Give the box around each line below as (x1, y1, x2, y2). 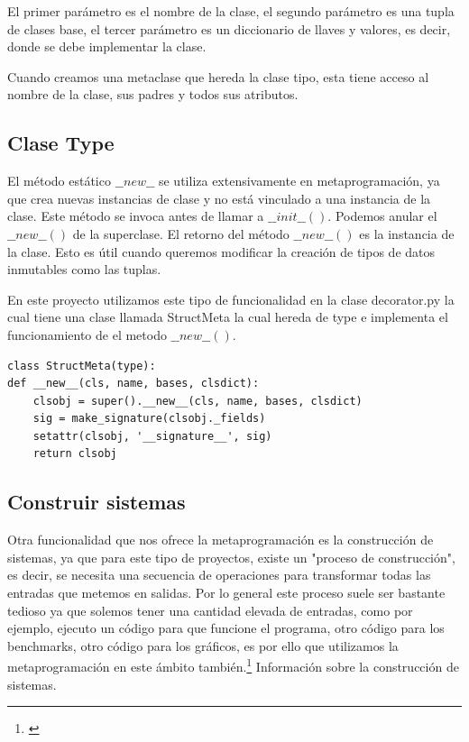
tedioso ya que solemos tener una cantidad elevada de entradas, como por (7, 600, 413, 619)
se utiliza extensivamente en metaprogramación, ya (158, 171, 440, 190)
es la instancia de (359, 224, 455, 243)
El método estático (7, 171, 111, 190)
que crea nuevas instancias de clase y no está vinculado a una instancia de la (7, 188, 431, 207)
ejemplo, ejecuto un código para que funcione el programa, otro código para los (7, 618, 445, 637)
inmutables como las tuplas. (7, 260, 161, 279)
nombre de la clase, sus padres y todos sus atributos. (7, 85, 299, 104)
